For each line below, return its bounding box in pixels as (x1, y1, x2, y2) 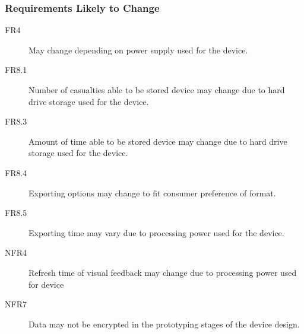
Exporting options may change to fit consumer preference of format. (28, 186, 276, 199)
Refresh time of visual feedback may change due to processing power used (28, 266, 297, 278)
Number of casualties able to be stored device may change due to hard (28, 84, 285, 96)
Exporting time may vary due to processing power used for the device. (28, 226, 284, 238)
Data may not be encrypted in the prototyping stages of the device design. (28, 317, 300, 330)
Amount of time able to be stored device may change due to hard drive (28, 135, 287, 147)
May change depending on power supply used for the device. (28, 43, 248, 56)
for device (28, 278, 64, 290)
